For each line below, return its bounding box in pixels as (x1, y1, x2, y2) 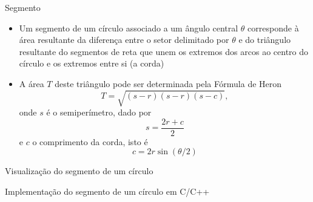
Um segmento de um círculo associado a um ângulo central (19, 21, 238, 34)
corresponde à (247, 21, 299, 34)
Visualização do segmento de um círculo (5, 165, 153, 177)
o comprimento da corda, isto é (32, 135, 148, 148)
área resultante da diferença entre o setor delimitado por (19, 33, 229, 46)
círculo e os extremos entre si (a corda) (19, 57, 164, 70)
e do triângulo (238, 33, 291, 46)
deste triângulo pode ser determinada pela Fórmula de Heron (55, 77, 282, 90)
